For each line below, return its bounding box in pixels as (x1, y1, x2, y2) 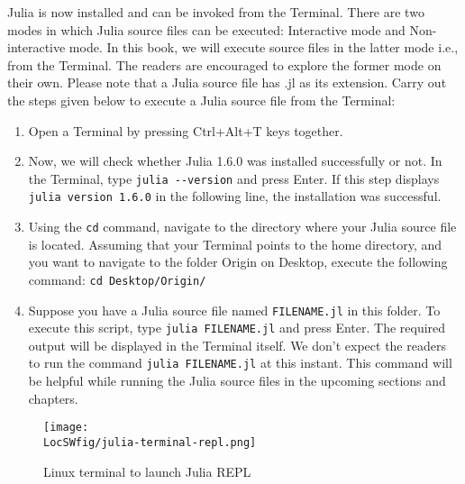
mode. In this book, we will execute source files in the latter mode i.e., (68, 38, 459, 57)
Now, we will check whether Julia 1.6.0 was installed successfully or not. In (28, 151, 442, 170)
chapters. (28, 388, 78, 407)
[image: (43, 421, 89, 434)
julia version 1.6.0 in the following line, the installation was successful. (28, 187, 442, 205)
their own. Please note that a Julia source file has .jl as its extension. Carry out (7, 73, 447, 92)
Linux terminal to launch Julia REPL (43, 461, 251, 480)
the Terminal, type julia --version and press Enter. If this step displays (28, 169, 440, 187)
